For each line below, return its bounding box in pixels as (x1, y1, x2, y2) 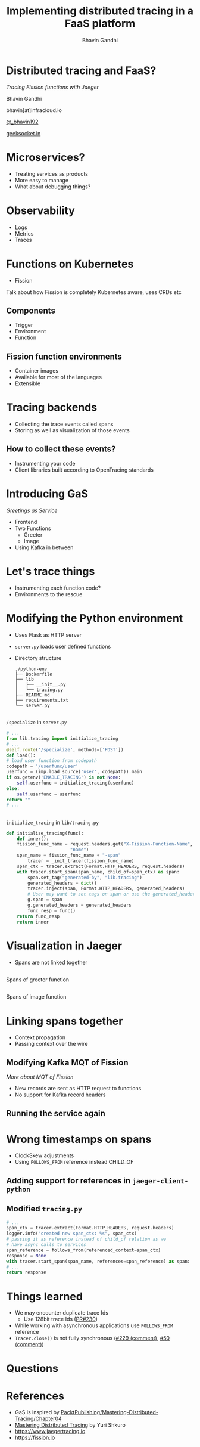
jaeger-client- (132, 1176, 189, 1185)
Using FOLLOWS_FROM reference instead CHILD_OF (14, 1158, 134, 1166)
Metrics (14, 230, 34, 237)
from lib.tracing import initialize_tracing (6, 735, 118, 742)
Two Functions (14, 525, 51, 532)
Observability (6, 204, 76, 217)
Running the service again (6, 1108, 106, 1118)
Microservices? (6, 150, 85, 164)
